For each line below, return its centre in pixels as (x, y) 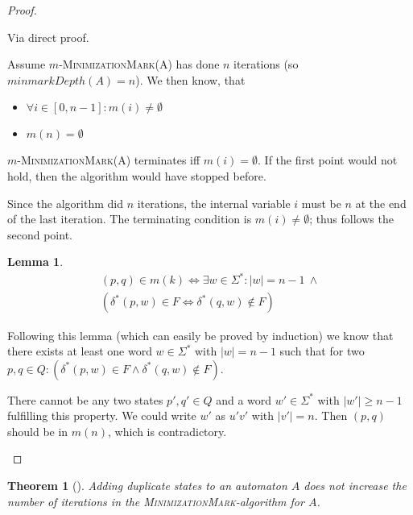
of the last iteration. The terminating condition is (130, 219)
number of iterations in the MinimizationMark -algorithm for (156, 501)
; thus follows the (351, 219)
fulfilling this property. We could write (102, 415)
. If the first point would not (328, 160)
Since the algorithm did (65, 203)
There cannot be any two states (85, 399)
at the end (381, 203)
